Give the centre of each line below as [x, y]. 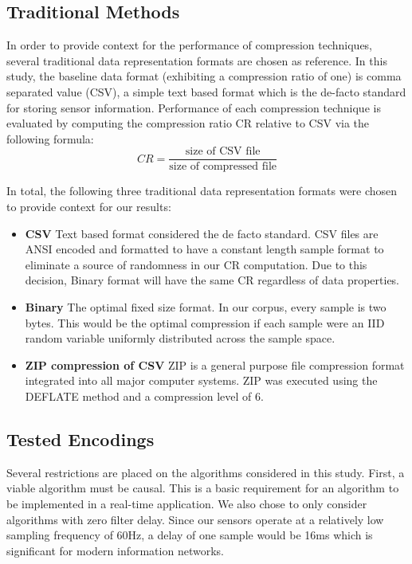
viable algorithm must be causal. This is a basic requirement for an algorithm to [203, 488]
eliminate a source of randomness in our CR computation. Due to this [196, 264]
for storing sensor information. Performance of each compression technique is [194, 107]
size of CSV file [223, 152]
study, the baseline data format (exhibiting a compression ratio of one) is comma [204, 76]
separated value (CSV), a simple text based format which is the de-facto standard [206, 91]
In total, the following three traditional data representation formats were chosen [202, 191]
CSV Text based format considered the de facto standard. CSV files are [202, 233]
